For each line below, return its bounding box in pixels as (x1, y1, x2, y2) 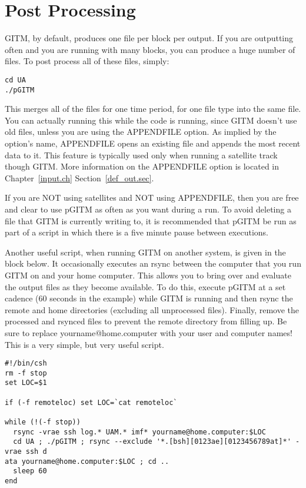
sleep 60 (13, 467, 47, 476)
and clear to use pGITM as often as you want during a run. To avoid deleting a (5, 202, 291, 215)
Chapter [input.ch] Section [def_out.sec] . (5, 171, 154, 184)
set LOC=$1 (5, 379, 47, 387)
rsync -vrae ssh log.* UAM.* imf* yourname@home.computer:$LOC (13, 427, 266, 436)
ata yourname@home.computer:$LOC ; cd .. (5, 457, 169, 466)
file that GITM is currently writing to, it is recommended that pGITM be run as (5, 214, 297, 227)
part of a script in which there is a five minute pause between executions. (5, 226, 268, 238)
